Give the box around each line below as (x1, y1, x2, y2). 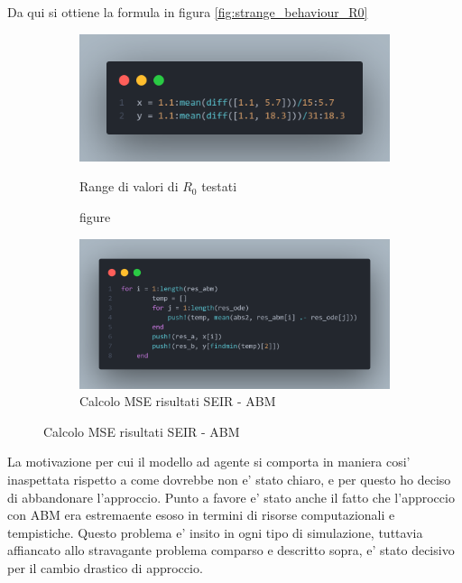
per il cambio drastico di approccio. (7, 558, 203, 577)
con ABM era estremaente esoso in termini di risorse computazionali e (7, 505, 395, 524)
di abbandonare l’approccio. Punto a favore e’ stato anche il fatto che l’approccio (7, 487, 455, 506)
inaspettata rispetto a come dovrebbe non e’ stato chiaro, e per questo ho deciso (7, 469, 451, 488)
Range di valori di (79, 177, 179, 196)
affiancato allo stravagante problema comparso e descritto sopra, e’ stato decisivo (7, 541, 455, 560)
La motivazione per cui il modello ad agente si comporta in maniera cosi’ (7, 452, 411, 471)
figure (79, 208, 111, 227)
